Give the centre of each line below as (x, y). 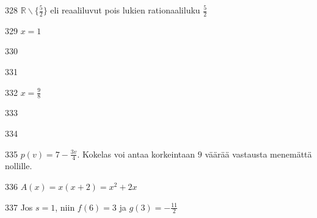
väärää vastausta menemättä (258, 154)
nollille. (19, 166)
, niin (65, 207)
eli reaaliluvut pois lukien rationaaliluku (125, 10)
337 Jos (19, 207)
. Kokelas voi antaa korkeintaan (136, 154)
